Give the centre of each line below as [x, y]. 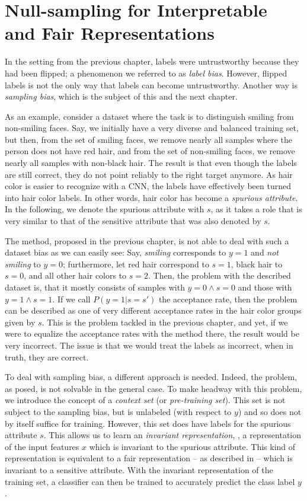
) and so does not [270, 411]
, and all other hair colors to [75, 275]
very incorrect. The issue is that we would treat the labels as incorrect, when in [149, 345]
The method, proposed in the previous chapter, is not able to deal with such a [147, 240]
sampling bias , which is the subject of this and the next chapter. [121, 96]
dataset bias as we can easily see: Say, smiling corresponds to [116, 252]
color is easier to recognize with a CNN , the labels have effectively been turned [148, 186]
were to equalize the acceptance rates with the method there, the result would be [152, 334]
